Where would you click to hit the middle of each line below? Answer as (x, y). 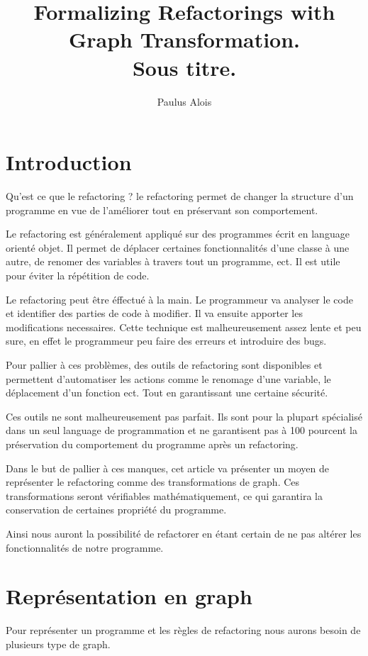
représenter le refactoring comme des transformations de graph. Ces (153, 482)
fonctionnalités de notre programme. (85, 547)
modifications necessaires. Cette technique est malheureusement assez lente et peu (184, 327)
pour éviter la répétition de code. (78, 275)
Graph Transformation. (184, 39)
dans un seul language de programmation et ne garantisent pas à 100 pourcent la (182, 430)
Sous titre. (184, 67)
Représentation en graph (129, 596)
